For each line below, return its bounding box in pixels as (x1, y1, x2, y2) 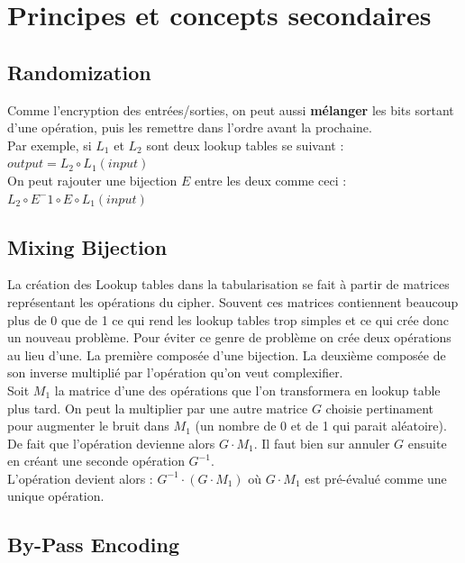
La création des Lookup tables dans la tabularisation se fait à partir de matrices (7, 275, 450, 294)
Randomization (7, 58, 151, 86)
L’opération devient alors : (7, 468, 153, 487)
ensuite (407, 433, 447, 452)
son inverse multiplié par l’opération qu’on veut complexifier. (7, 363, 343, 382)
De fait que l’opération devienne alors (7, 433, 215, 452)
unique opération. (7, 486, 105, 505)
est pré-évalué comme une (305, 468, 447, 487)
